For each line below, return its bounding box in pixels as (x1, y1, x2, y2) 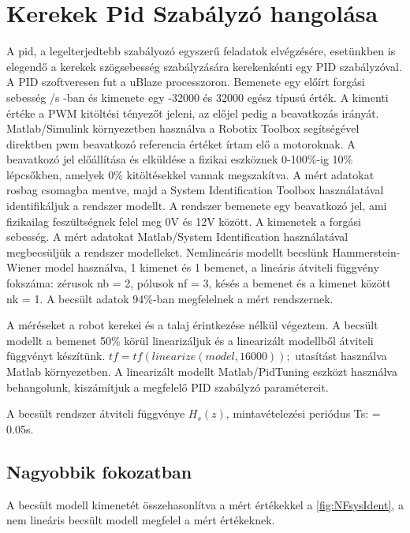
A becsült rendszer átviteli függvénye (6, 405, 185, 422)
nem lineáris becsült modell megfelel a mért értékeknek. (6, 512, 275, 528)
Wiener (6, 259, 41, 276)
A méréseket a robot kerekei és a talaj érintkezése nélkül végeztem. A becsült (6, 317, 378, 333)
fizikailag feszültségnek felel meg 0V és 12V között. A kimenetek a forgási (6, 212, 361, 229)
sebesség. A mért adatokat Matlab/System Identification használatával (6, 228, 348, 245)
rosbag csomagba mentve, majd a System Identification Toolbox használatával (6, 182, 384, 198)
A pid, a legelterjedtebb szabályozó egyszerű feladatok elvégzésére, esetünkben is (6, 43, 396, 59)
